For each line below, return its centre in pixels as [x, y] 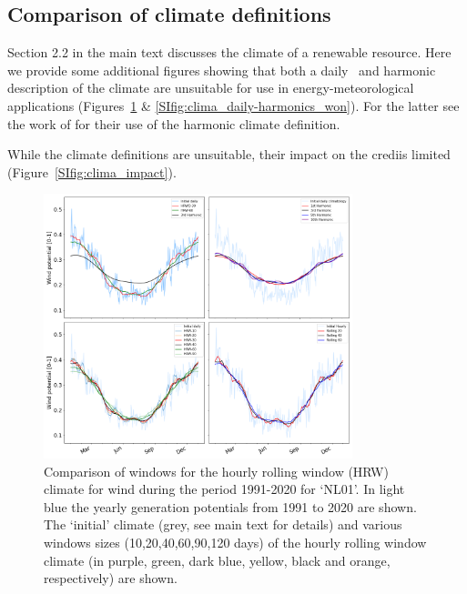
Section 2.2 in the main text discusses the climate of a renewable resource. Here [229, 52]
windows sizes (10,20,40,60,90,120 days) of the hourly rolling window [235, 543]
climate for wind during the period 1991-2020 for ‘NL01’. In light [224, 489]
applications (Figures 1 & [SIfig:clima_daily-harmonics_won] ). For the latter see [233, 105]
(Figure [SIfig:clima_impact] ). [92, 171]
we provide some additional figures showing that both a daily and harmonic [222, 70]
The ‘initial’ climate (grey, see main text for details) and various [223, 524]
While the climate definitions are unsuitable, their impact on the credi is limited [229, 154]
